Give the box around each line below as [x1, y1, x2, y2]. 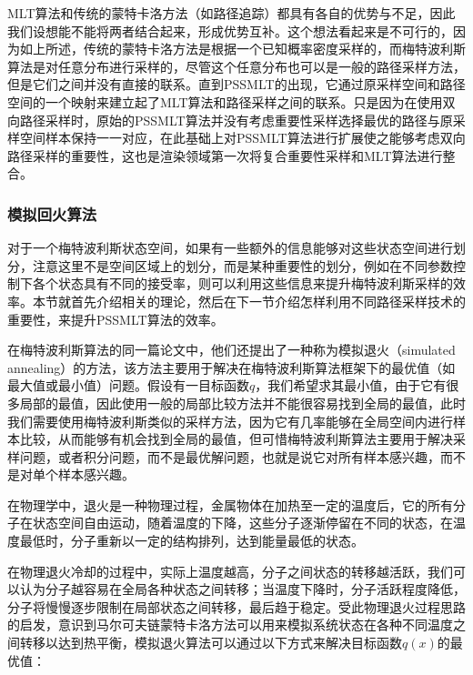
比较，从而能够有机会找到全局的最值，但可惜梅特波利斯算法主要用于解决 [19, 429, 453, 448]
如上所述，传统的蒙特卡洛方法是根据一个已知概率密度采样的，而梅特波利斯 [19, 39, 466, 58]
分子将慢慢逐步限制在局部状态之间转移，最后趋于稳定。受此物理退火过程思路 [7, 597, 466, 616]
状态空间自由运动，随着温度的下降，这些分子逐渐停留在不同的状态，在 [32, 513, 453, 532]
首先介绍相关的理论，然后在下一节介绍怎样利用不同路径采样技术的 [70, 291, 466, 310]
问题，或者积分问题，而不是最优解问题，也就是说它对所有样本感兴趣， [19, 447, 440, 466]
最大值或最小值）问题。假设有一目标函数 [7, 376, 249, 395]
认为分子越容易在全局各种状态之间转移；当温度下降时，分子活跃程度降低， [19, 579, 466, 599]
